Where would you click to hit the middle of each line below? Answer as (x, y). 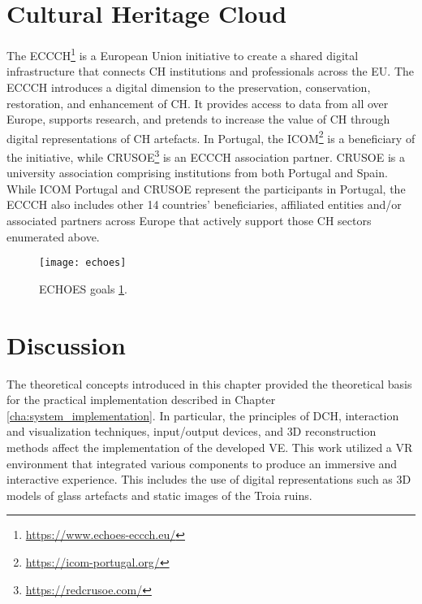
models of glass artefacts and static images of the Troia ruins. (159, 495)
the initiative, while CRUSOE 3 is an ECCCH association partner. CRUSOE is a (206, 156)
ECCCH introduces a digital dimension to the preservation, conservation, (189, 87)
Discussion (66, 344)
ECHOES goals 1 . (83, 288)
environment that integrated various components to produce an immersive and (202, 463)
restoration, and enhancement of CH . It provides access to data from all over (198, 103)
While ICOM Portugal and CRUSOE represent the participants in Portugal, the (206, 188)
